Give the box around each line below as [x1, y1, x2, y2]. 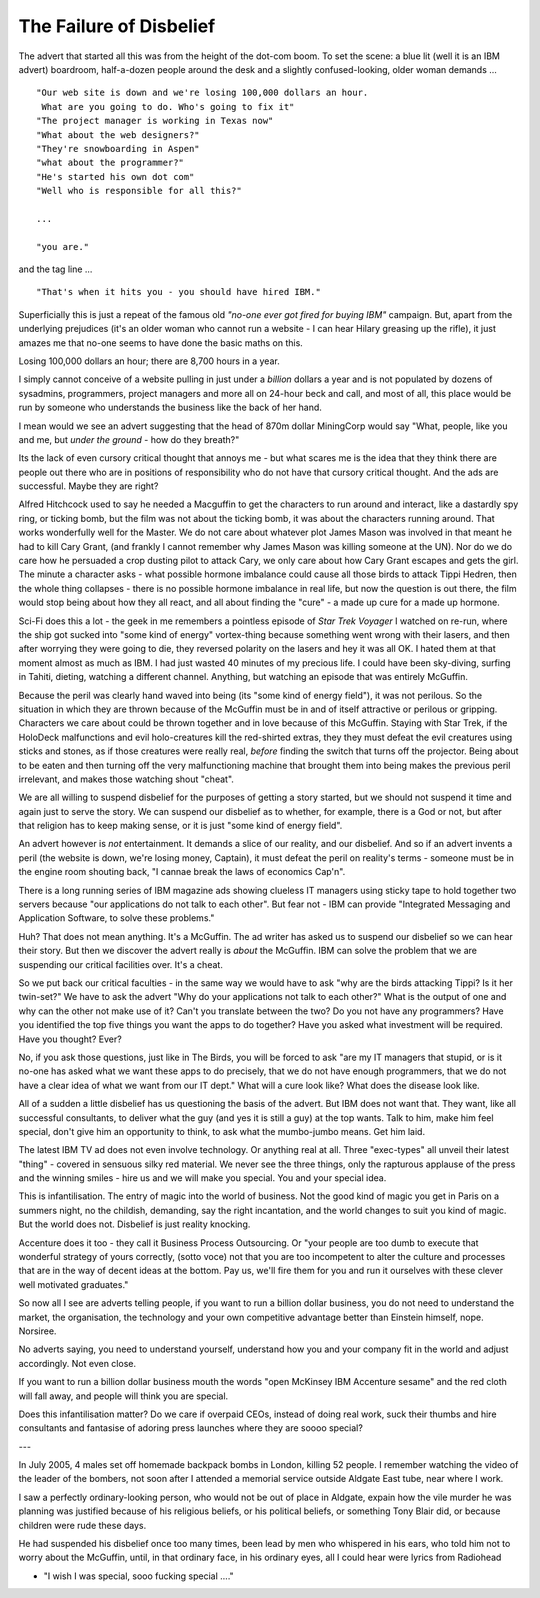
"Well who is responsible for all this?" [36, 185, 242, 197]
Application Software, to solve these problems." [18, 912, 215, 924]
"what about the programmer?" [36, 157, 185, 169]
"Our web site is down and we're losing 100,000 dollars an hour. [36, 87, 369, 99]
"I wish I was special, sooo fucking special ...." [43, 1570, 234, 1582]
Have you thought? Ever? [18, 1033, 122, 1045]
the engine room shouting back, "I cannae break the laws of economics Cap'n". [18, 866, 346, 878]
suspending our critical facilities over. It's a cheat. [18, 958, 224, 970]
